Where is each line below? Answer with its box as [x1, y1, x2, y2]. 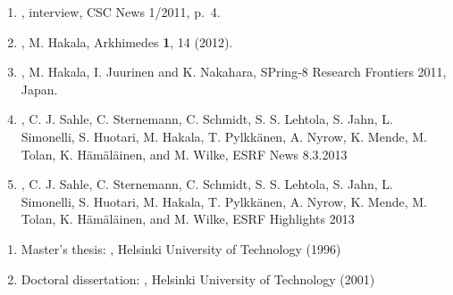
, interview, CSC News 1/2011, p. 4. [21, 3, 221, 20]
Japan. [21, 79, 58, 98]
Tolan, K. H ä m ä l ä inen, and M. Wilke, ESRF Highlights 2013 [21, 209, 355, 228]
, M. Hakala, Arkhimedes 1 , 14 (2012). [21, 32, 233, 51]
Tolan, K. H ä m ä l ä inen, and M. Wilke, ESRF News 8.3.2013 [21, 144, 348, 163]
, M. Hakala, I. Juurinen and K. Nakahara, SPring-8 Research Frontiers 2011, [21, 62, 447, 81]
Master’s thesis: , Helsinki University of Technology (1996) [21, 239, 341, 258]
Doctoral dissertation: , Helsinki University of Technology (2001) [21, 269, 375, 288]
